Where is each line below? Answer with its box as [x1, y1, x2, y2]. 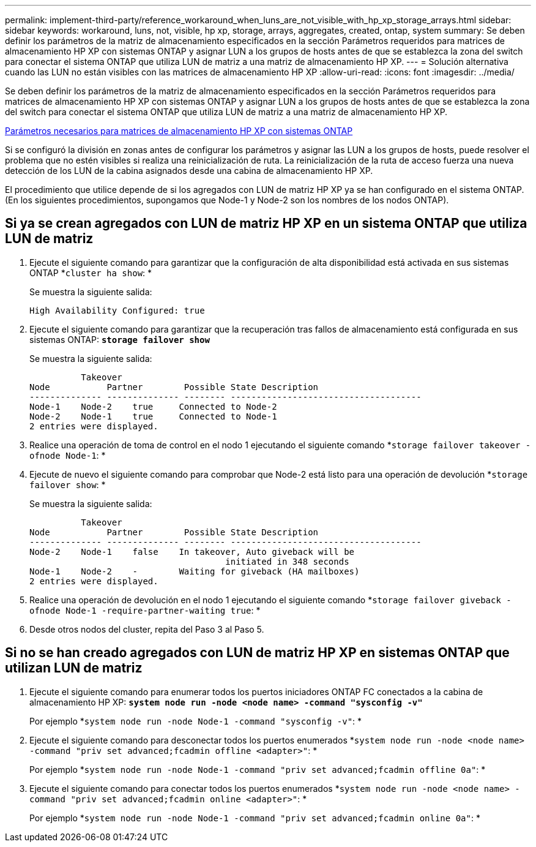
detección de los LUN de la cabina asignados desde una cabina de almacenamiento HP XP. [5, 165, 373, 176]
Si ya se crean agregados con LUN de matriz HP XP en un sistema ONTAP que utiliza [5, 216, 527, 232]
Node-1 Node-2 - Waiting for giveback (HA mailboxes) [29, 566, 360, 576]
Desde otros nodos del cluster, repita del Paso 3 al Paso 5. [29, 623, 264, 634]
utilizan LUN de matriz [5, 660, 143, 676]
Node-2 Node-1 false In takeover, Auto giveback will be [29, 546, 355, 557]
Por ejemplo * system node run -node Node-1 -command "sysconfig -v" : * [29, 715, 362, 726]
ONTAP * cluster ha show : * [29, 267, 152, 278]
